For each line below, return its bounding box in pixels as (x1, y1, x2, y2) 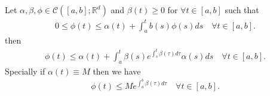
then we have (93, 64, 141, 77)
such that (225, 4, 259, 16)
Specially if (5, 64, 45, 77)
